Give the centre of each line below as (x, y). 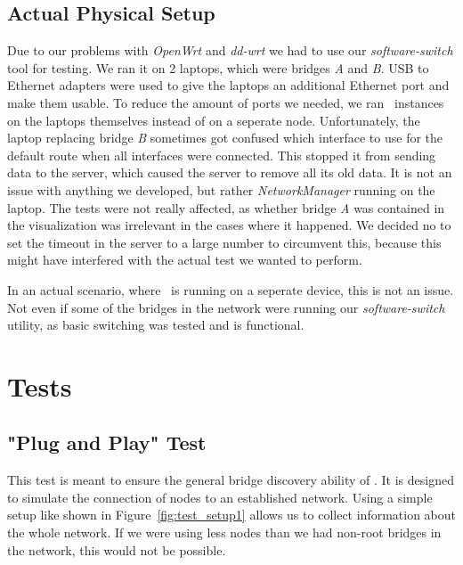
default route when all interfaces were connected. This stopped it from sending (222, 155)
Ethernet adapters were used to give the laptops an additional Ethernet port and (228, 85)
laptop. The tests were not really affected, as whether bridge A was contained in (226, 207)
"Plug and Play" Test (107, 442)
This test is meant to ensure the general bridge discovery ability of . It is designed (231, 480)
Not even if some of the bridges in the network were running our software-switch (226, 307)
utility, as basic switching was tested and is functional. (156, 325)
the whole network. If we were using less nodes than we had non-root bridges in (224, 532)
